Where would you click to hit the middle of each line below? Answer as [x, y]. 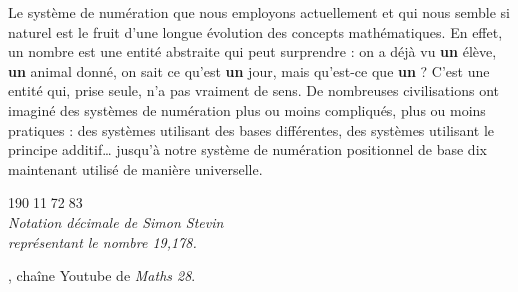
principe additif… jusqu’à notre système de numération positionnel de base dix [247, 149]
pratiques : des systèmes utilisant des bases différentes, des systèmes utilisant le [251, 129]
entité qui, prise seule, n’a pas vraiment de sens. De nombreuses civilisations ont [253, 90]
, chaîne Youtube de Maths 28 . [102, 275]
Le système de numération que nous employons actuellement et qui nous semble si [259, 12]
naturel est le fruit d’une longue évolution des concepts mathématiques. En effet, [255, 31]
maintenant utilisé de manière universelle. [135, 168]
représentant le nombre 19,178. [102, 241]
